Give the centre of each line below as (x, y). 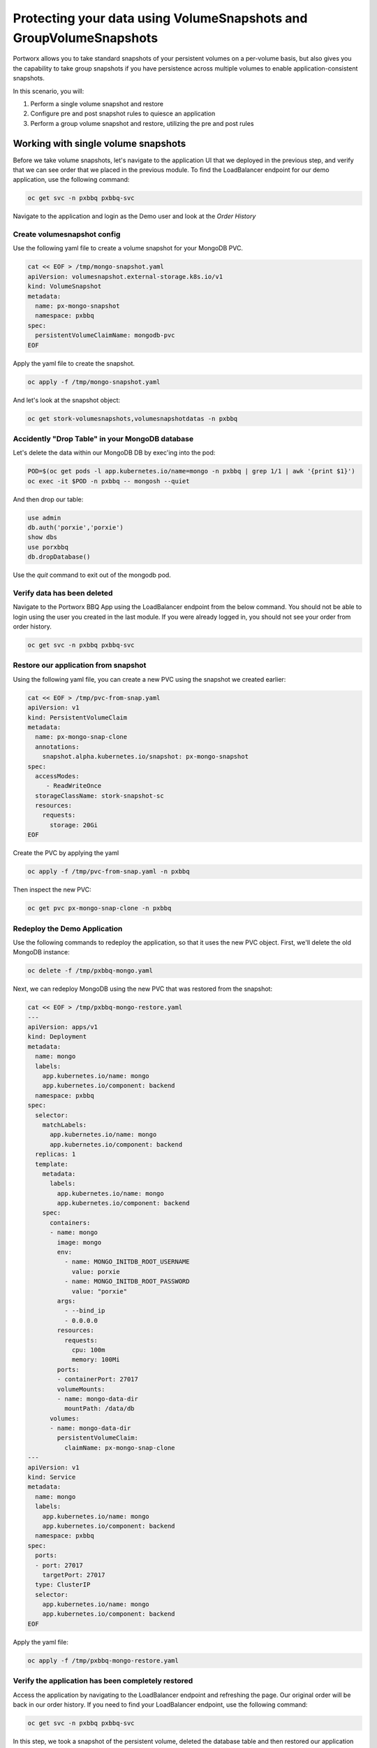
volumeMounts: (81, 1389)
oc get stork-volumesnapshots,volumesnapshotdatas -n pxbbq (133, 418)
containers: (70, 1223)
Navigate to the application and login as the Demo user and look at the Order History (134, 216)
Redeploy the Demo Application (68, 929)
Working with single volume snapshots (99, 143)
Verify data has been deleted (63, 593)
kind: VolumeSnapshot (65, 286)
